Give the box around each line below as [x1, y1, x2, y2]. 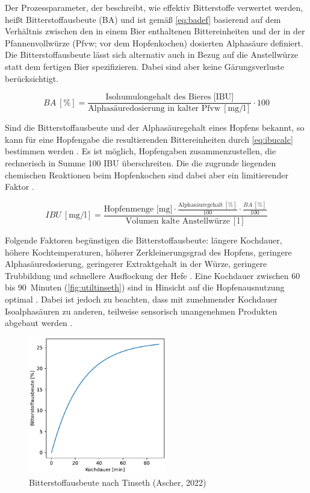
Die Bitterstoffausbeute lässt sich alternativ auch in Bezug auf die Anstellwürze [5, 48, 299, 61]
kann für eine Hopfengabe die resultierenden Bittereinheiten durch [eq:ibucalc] [5, 133, 293, 145]
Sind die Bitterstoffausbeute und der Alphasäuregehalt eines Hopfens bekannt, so [5, 121, 305, 134]
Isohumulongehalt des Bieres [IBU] [105, 93, 234, 102]
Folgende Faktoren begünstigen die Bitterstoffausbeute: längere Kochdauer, [5, 233, 282, 246]
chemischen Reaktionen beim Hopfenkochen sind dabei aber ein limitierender [5, 168, 289, 181]
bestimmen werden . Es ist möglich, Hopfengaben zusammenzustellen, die [5, 145, 276, 157]
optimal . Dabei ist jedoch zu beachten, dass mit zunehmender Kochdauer [5, 292, 277, 305]
